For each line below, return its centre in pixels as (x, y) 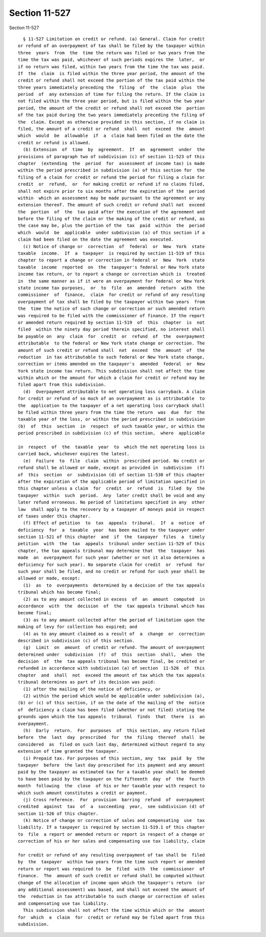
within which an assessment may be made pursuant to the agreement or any (111, 198)
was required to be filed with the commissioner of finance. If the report (111, 316)
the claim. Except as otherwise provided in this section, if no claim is (111, 122)
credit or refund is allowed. (54, 143)
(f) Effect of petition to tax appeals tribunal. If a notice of (114, 523)
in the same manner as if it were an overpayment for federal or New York (111, 281)
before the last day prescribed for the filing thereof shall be (111, 737)
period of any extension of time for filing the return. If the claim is (111, 94)
